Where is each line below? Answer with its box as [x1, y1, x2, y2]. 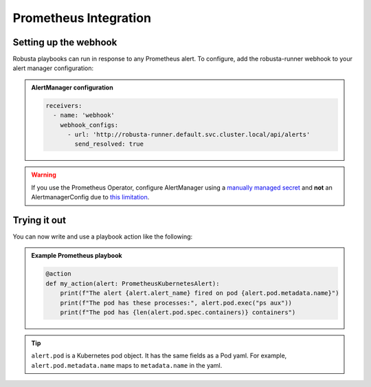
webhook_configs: [60, 121, 119, 129]
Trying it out [12, 214, 67, 226]
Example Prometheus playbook [31, 252, 123, 260]
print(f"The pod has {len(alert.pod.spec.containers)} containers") [60, 309, 296, 316]
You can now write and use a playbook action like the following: [12, 232, 193, 241]
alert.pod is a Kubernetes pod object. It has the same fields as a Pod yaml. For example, [31, 351, 287, 360]
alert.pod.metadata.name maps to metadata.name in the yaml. [31, 361, 223, 369]
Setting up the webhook [12, 36, 117, 48]
